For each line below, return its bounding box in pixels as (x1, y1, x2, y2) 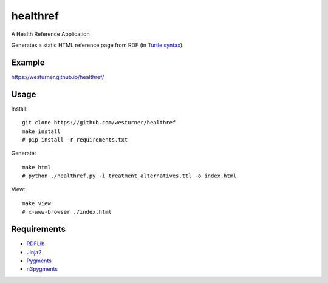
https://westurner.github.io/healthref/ (11, 73, 104, 80)
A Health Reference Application (11, 30, 91, 38)
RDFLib (26, 240, 45, 247)
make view (22, 200, 51, 206)
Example (11, 57, 45, 67)
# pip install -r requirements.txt (22, 136, 128, 143)
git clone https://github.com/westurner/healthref (22, 119, 176, 126)
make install (22, 128, 61, 135)
